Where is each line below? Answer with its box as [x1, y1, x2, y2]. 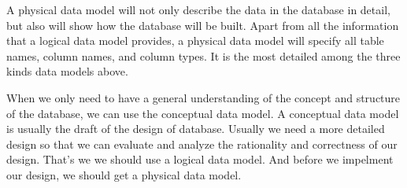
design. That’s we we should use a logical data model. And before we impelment [6, 151, 394, 168]
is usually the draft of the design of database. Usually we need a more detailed [6, 120, 385, 137]
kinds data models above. [6, 63, 128, 79]
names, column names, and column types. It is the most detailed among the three [6, 47, 401, 64]
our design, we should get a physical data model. [6, 166, 242, 182]
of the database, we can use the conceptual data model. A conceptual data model [6, 105, 399, 121]
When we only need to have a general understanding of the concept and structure [6, 89, 401, 105]
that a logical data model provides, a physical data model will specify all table [6, 32, 384, 49]
